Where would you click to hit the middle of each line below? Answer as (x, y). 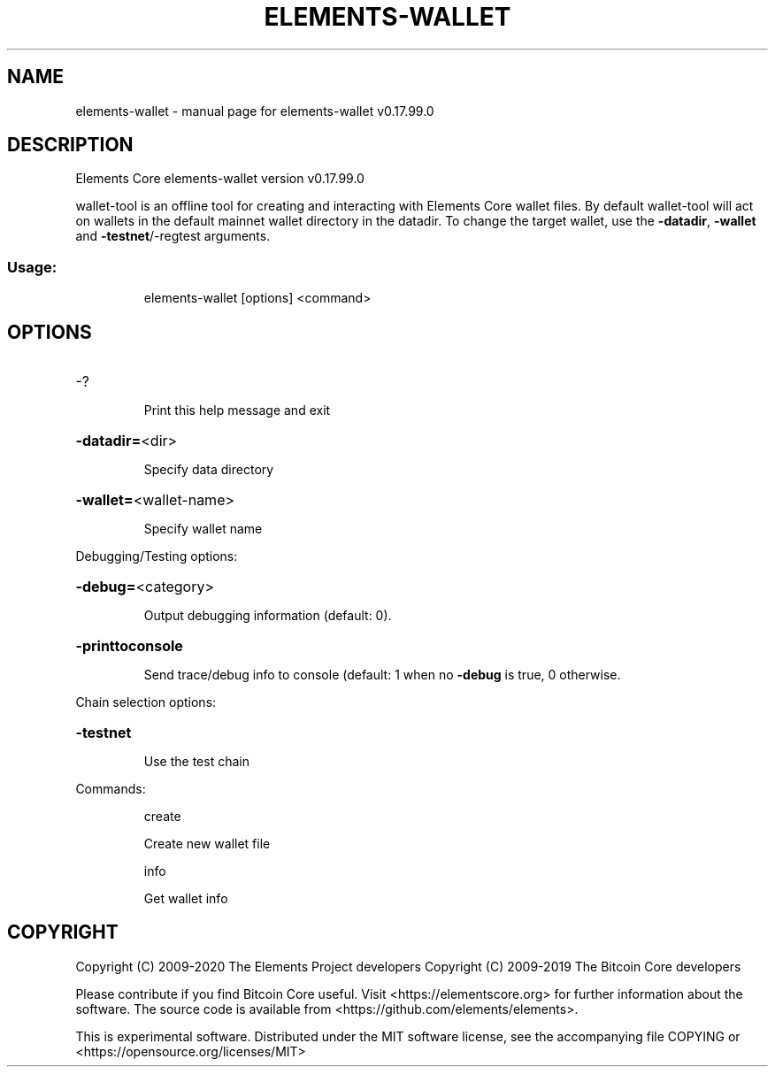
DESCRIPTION (70, 145)
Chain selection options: (146, 702)
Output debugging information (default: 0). (268, 616)
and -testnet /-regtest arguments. (173, 236)
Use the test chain (196, 762)
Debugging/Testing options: (157, 556)
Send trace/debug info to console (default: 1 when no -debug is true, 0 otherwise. (382, 675)
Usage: (32, 267)
